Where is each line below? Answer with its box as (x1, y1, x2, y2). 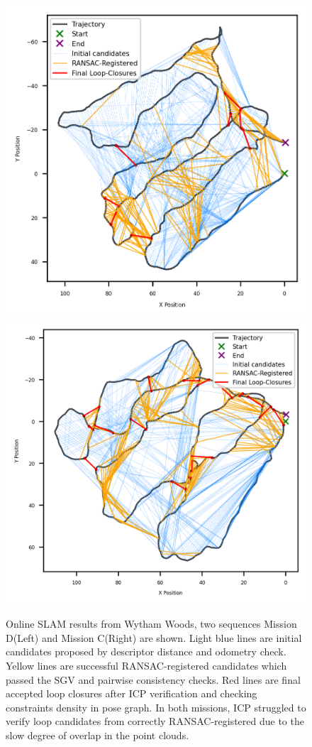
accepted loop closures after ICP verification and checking (6, 686, 257, 701)
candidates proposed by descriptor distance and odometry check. (6, 644, 286, 659)
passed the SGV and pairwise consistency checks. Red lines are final (6, 672, 301, 687)
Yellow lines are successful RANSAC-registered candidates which (6, 658, 287, 673)
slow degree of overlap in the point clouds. (6, 728, 189, 743)
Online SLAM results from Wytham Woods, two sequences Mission (6, 616, 297, 631)
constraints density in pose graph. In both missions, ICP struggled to (6, 699, 306, 714)
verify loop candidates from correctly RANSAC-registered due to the (6, 714, 304, 729)
